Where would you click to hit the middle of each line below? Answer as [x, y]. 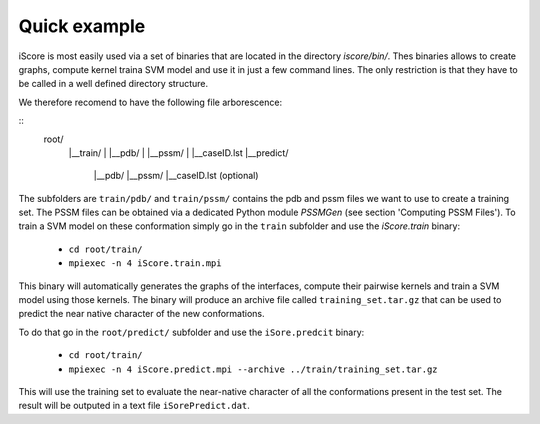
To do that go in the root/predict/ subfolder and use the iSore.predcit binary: [191, 332]
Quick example [82, 26]
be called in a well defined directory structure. [113, 84]
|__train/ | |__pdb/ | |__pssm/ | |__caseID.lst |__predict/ [178, 152]
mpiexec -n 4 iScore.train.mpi [145, 263]
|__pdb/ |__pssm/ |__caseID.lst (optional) [176, 176]
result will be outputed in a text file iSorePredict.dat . [134, 406]
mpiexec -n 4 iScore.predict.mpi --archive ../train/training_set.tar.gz [253, 369]
